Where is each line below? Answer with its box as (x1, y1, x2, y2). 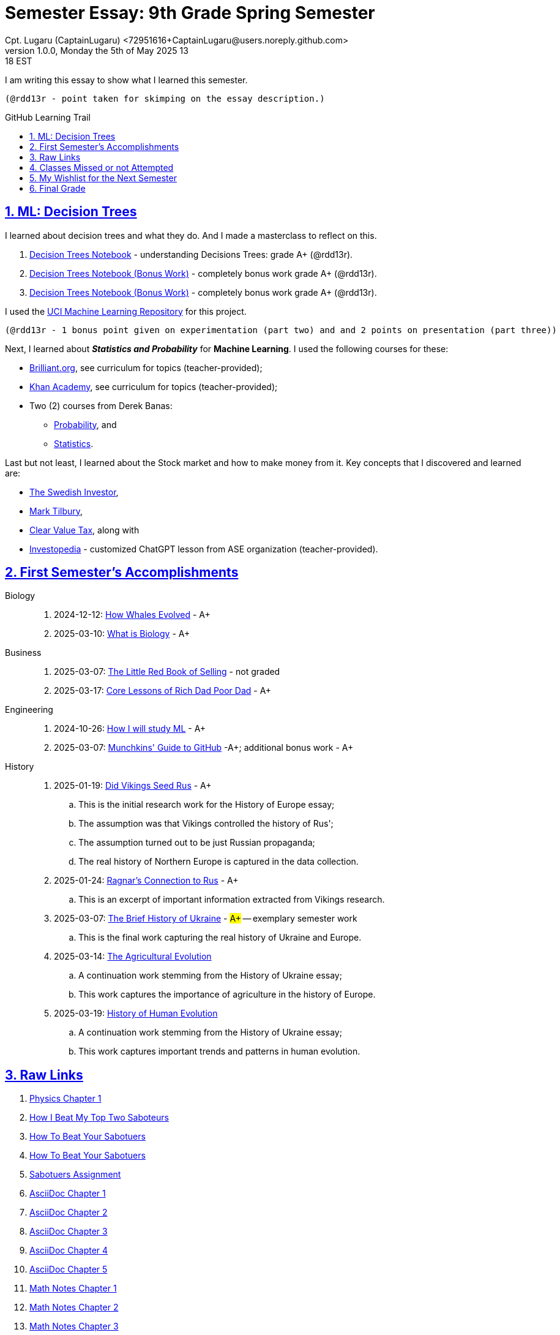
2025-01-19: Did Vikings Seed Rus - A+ (54, 780, 212, 791)
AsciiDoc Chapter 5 (29, 1264, 108, 1275)
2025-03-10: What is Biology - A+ (54, 628, 190, 639)
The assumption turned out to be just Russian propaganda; (78, 837, 315, 848)
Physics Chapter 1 (29, 1093, 102, 1104)
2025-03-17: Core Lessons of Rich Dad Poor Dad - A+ (54, 685, 272, 696)
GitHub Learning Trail (5, 111, 91, 122)
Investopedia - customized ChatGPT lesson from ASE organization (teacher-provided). (29, 543, 378, 554)
